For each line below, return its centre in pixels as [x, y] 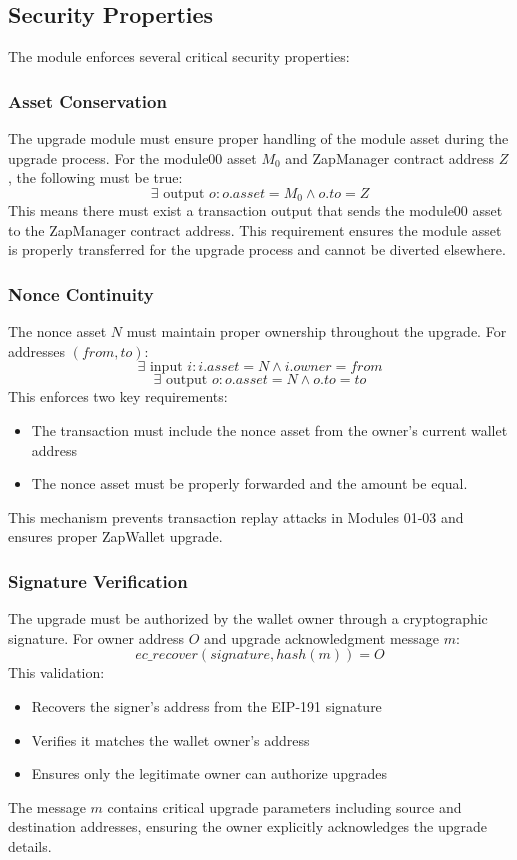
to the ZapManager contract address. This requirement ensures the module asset [255, 229]
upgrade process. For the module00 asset [132, 157]
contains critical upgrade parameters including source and [284, 806]
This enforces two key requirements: [118, 396]
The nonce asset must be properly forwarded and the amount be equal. [249, 483]
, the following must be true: [95, 177]
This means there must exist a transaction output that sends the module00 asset [255, 210]
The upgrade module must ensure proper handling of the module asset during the [258, 138]
